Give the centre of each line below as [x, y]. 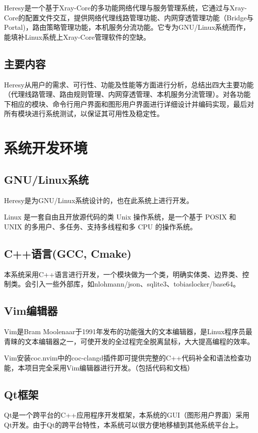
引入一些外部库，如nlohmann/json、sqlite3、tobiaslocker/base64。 [136, 284]
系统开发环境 [46, 148]
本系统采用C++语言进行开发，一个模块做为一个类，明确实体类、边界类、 [123, 274]
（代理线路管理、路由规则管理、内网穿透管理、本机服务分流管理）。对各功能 [127, 94]
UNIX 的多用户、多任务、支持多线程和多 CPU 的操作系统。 [100, 226]
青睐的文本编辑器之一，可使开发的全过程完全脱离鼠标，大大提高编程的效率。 [129, 341]
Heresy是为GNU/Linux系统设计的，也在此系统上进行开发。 [99, 200]
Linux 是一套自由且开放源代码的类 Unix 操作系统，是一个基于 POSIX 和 [120, 217]
